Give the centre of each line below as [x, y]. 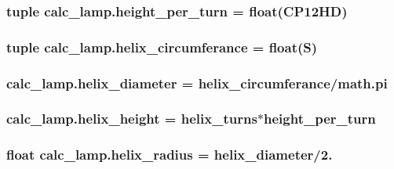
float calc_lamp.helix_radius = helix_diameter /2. [170, 155]
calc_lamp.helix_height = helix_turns [132, 119]
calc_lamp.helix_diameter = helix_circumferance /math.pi [197, 83]
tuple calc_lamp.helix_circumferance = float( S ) [162, 47]
